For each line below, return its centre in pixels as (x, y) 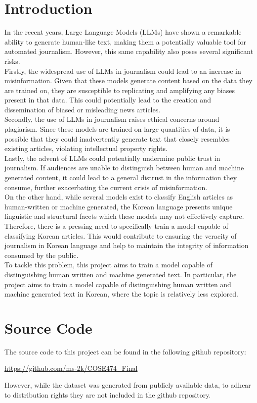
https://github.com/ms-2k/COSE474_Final (71, 368)
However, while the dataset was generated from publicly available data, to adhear (128, 385)
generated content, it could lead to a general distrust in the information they (121, 177)
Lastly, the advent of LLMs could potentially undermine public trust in (112, 158)
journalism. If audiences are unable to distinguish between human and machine (124, 168)
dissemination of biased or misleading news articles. (83, 109)
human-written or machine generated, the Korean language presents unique (119, 206)
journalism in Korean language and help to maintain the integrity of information (127, 245)
